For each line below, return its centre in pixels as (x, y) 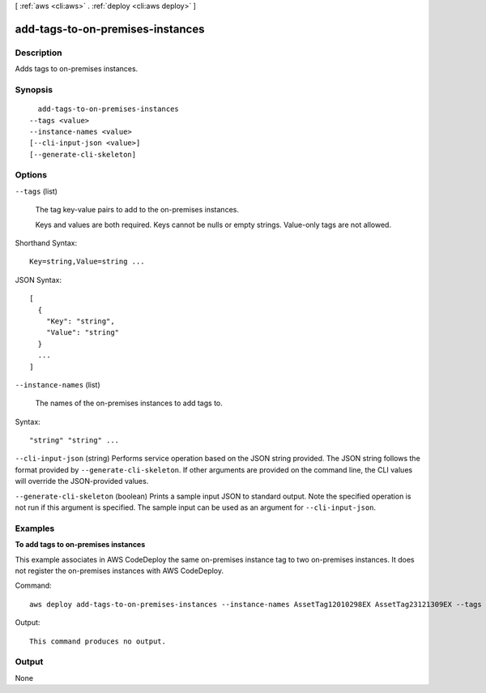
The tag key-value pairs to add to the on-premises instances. (137, 210)
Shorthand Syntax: (46, 242)
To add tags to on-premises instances (80, 545)
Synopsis (34, 89)
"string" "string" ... (75, 441)
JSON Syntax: (38, 280)
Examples (35, 528)
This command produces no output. (98, 641)
